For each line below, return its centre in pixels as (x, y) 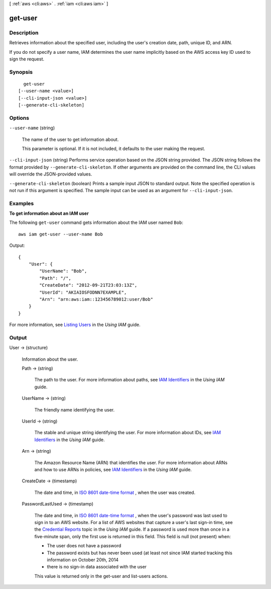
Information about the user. (50, 359)
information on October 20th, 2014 (83, 560)
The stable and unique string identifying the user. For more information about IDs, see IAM (127, 433)
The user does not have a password (84, 546)
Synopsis (21, 72)
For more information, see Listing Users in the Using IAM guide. (75, 325)
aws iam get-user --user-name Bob (60, 234)
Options (19, 118)
